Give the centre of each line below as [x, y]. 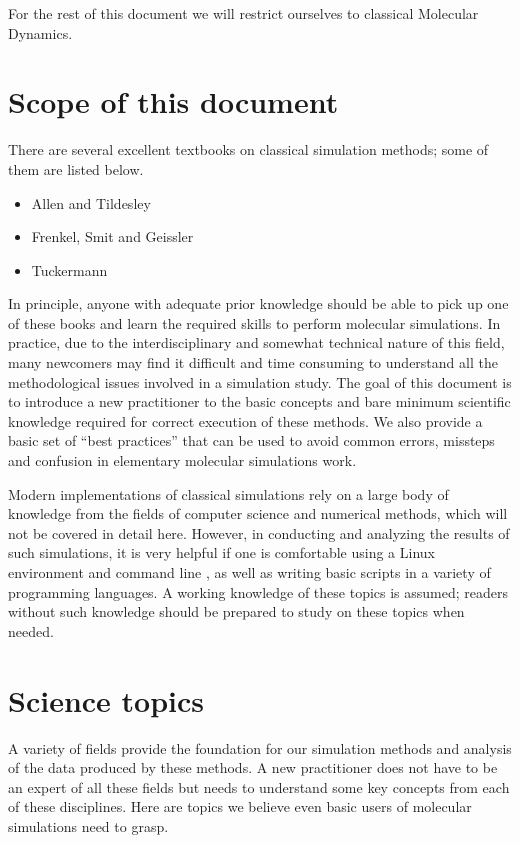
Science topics [106, 699]
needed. [31, 630]
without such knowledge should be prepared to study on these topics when [236, 611]
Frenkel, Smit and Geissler [112, 236]
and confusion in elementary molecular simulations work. [182, 460]
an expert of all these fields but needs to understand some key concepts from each [259, 786]
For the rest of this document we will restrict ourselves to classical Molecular [243, 13]
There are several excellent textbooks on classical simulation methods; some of [248, 149]
